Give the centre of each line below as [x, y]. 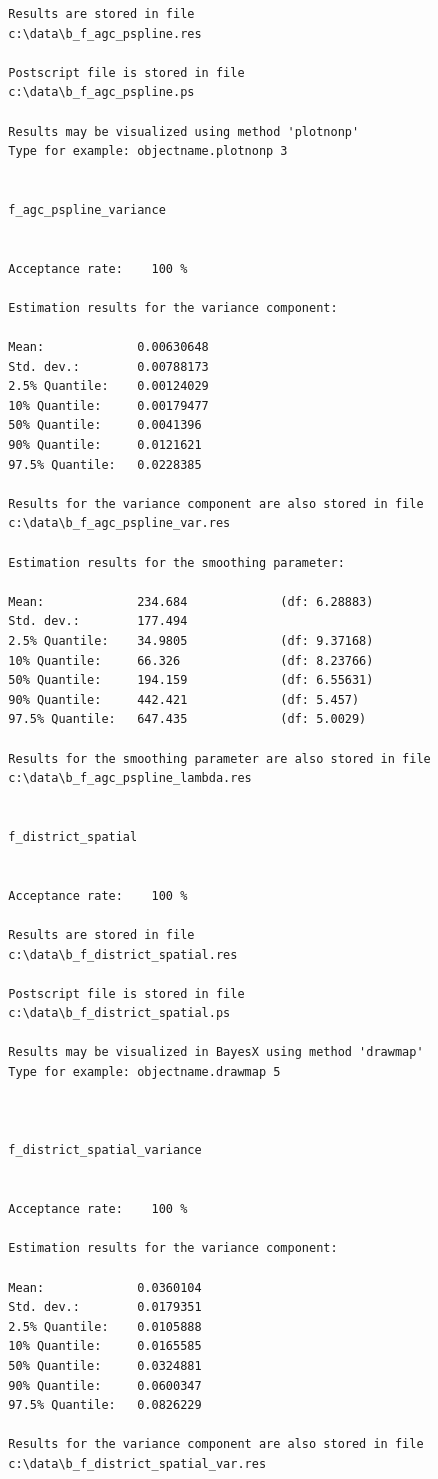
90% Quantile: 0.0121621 [105, 445]
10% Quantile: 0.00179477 [108, 405]
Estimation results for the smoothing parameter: [176, 562]
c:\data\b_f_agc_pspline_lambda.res [130, 778]
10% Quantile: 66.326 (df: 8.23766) [191, 660]
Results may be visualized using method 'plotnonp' [184, 131]
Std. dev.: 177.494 [98, 621]
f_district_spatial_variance [105, 1150]
